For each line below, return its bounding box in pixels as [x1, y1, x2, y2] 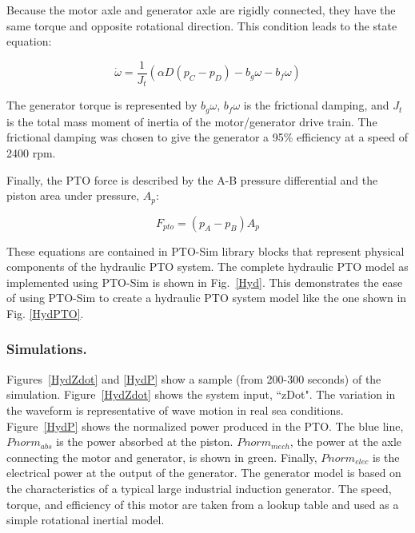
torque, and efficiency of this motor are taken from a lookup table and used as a [6, 495, 399, 512]
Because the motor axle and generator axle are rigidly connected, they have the [6, 2, 396, 18]
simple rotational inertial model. [6, 511, 165, 528]
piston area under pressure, [6, 187, 140, 204]
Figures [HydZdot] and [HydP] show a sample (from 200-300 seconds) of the [6, 370, 381, 387]
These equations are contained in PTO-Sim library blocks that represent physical [6, 242, 405, 259]
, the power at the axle [289, 433, 402, 450]
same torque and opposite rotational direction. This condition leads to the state [6, 17, 397, 34]
